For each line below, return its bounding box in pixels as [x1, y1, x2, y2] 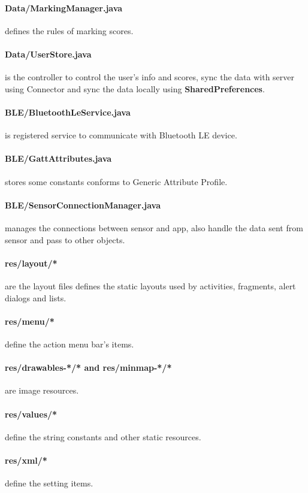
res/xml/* [5, 453, 47, 466]
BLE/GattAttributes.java [5, 152, 112, 165]
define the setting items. [5, 477, 93, 489]
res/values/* [5, 407, 58, 420]
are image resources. [5, 384, 79, 397]
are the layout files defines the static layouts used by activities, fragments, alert [5, 279, 296, 292]
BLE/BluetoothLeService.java [5, 105, 131, 118]
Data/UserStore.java [5, 47, 92, 60]
